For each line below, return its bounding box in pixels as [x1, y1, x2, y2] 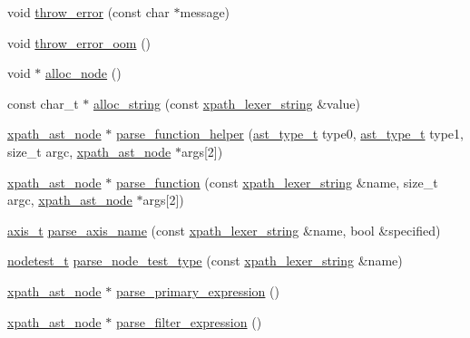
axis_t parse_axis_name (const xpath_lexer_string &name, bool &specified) [7, 220, 441, 239]
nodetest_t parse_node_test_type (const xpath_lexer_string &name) [7, 251, 403, 270]
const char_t [7, 93, 79, 112]
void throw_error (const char [7, 3, 170, 21]
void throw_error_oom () [7, 33, 152, 52]
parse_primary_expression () [115, 281, 279, 300]
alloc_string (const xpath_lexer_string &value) [93, 93, 361, 112]
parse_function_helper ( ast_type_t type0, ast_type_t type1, [115, 124, 464, 143]
